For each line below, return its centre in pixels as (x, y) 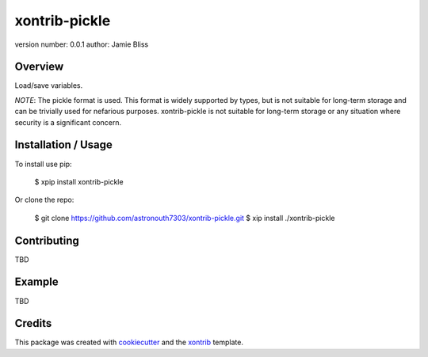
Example (36, 282)
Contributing (47, 240)
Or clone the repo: (44, 200)
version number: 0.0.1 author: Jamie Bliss (82, 44)
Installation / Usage (63, 145)
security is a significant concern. (68, 122)
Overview (39, 67)
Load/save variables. (49, 85)
